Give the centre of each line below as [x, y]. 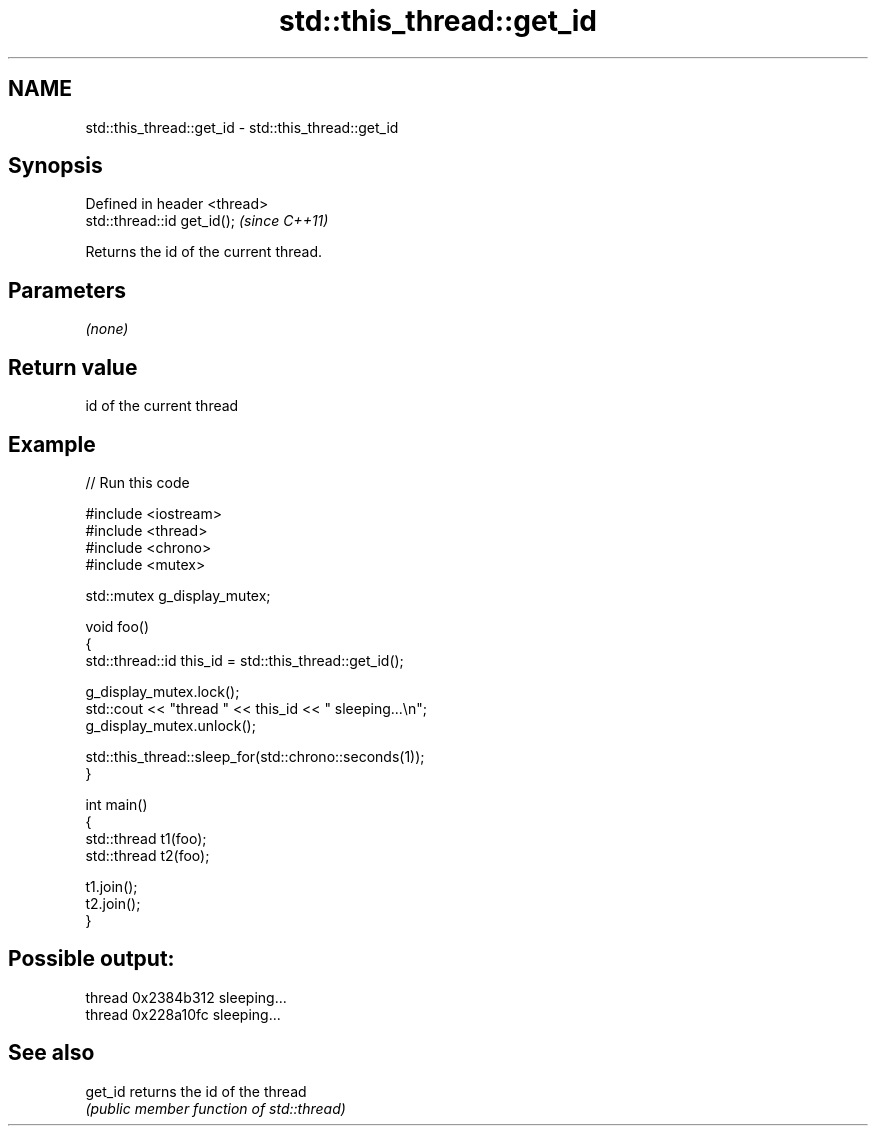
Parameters [67, 290]
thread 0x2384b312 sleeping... [186, 997]
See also [51, 1053]
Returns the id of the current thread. [204, 252]
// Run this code [137, 482]
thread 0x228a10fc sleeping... [183, 1014]
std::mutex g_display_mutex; [178, 595]
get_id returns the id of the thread [196, 1091]
